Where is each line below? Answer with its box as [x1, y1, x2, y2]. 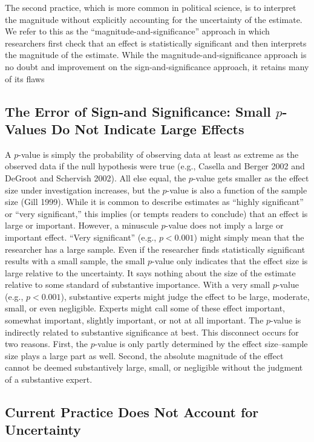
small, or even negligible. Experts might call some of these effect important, [5, 302, 285, 314]
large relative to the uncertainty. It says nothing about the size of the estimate [5, 266, 296, 279]
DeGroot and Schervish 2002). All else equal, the [5, 171, 186, 184]
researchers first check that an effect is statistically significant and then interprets [5, 36, 307, 49]
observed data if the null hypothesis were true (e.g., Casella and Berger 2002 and [5, 160, 305, 172]
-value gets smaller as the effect [192, 171, 309, 184]
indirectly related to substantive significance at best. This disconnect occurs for [5, 325, 299, 338]
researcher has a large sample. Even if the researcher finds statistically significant [5, 242, 306, 255]
